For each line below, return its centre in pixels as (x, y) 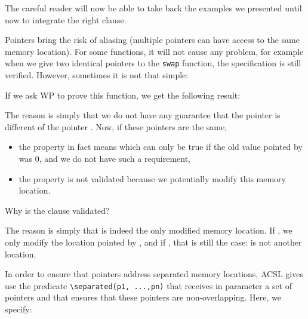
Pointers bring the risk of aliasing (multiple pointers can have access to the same (152, 40)
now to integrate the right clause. (66, 19)
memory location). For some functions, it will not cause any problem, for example (154, 51)
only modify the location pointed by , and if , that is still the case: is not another (153, 242)
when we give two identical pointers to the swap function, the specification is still (153, 63)
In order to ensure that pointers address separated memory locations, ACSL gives (154, 274)
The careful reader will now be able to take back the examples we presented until (153, 8)
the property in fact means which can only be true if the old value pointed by (161, 147)
